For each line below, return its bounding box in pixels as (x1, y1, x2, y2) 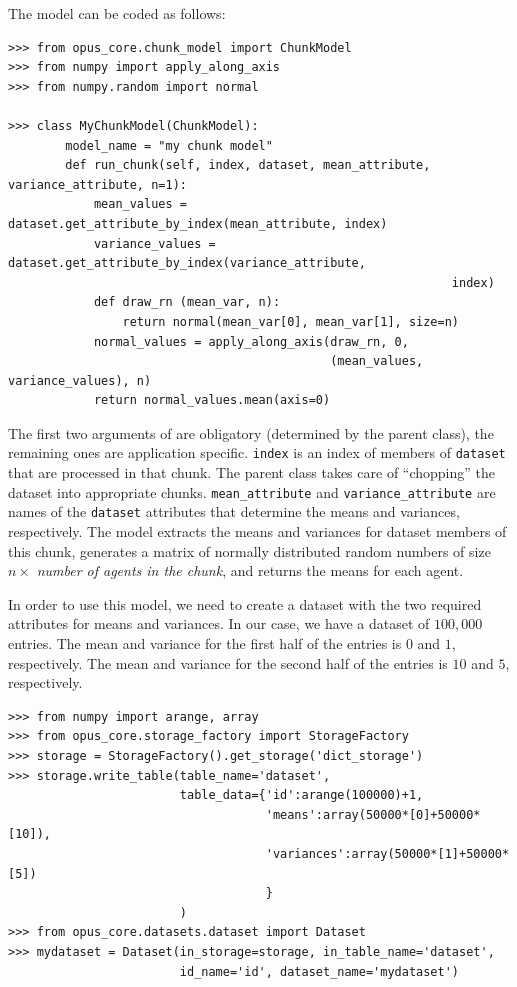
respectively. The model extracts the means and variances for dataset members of (8, 521, 507, 542)
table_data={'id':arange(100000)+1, (179, 788, 424, 803)
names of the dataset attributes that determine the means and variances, (8, 501, 460, 522)
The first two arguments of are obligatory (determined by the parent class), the (8, 422, 494, 443)
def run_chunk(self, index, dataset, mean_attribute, (65, 158, 431, 173)
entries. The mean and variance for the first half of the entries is (8, 633, 402, 653)
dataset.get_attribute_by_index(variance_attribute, (8, 256, 366, 271)
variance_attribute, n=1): (8, 177, 187, 192)
